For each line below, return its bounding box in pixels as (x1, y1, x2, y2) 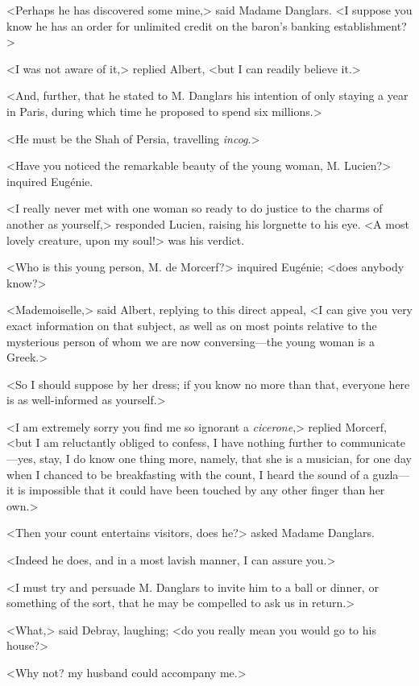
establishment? (334, 17, 407, 34)
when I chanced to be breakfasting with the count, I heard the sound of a (6, 465, 369, 482)
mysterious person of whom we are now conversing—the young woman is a (6, 333, 375, 349)
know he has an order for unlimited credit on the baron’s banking (6, 17, 330, 34)
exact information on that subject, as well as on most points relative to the (6, 316, 377, 333)
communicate (340, 434, 405, 451)
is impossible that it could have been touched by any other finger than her (17, 481, 385, 498)
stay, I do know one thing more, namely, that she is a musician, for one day (39, 450, 412, 467)
